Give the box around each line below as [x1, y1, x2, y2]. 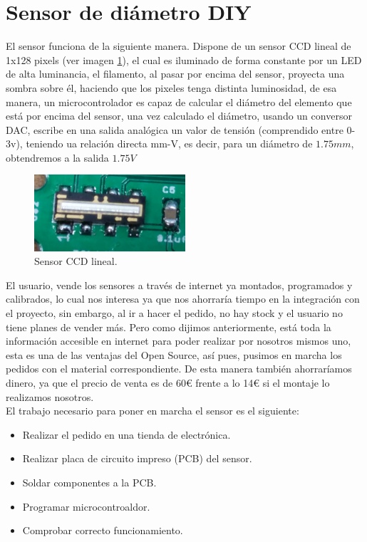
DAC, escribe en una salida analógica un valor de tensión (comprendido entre [6, 122, 343, 137]
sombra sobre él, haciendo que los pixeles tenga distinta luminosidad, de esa [6, 80, 337, 95]
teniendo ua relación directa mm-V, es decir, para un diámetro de [26, 136, 313, 151]
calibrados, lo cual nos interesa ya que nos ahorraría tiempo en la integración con [6, 291, 360, 306]
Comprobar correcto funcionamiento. [22, 523, 183, 538]
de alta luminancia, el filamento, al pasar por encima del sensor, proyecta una [6, 66, 345, 81]
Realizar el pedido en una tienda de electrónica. [22, 427, 231, 442]
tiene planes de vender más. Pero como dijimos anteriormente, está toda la [6, 319, 331, 334]
